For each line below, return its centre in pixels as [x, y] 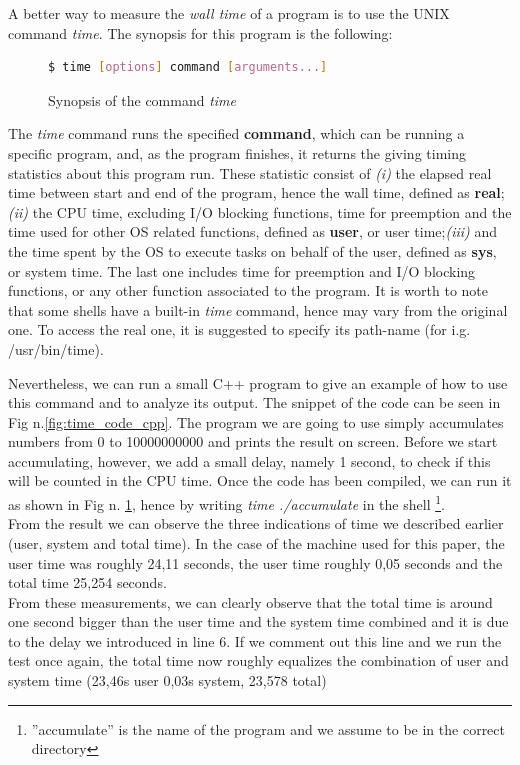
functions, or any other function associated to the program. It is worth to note [248, 290]
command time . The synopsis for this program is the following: [200, 32]
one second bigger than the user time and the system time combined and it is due [258, 621]
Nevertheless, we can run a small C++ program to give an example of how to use [258, 382]
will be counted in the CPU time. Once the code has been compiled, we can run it [260, 480]
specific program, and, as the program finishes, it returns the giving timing [237, 152]
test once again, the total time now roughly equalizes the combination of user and [258, 660]
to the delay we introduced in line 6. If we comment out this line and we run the [255, 640]
